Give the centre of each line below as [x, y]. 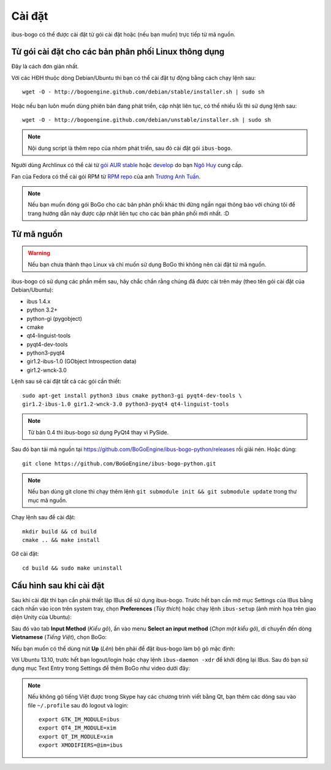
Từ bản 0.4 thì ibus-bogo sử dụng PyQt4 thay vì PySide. [98, 432]
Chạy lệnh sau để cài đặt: [44, 517]
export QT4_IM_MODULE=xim [78, 728]
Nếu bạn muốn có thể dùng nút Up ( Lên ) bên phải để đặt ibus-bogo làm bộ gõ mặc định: [123, 648]
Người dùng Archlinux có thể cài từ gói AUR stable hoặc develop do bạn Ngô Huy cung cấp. [127, 165]
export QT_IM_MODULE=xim [76, 737]
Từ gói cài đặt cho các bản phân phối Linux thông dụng [118, 52]
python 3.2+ [42, 310]
